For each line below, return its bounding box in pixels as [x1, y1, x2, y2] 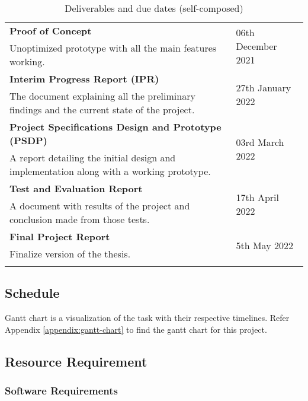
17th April [236, 190, 280, 204]
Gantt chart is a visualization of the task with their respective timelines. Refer [5, 311, 290, 324]
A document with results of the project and [9, 199, 190, 212]
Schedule [5, 284, 60, 302]
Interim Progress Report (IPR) [9, 72, 159, 85]
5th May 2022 [236, 238, 293, 252]
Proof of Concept [9, 24, 92, 37]
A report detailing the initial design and [9, 151, 176, 164]
